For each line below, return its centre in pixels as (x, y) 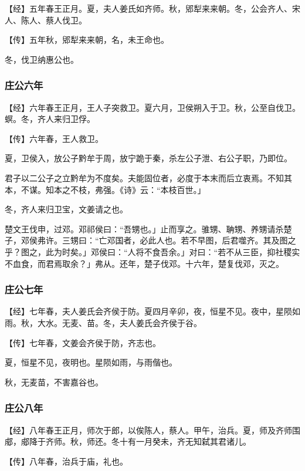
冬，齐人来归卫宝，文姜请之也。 (66, 209)
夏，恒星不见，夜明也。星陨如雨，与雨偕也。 (91, 362)
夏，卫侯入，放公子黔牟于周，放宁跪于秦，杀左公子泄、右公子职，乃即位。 (148, 158)
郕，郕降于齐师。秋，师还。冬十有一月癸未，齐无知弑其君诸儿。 (128, 441)
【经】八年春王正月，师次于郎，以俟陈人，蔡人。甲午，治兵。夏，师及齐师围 (152, 430)
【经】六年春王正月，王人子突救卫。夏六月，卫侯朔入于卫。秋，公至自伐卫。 (152, 107)
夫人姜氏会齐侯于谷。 (160, 322)
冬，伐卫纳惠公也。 (42, 59)
